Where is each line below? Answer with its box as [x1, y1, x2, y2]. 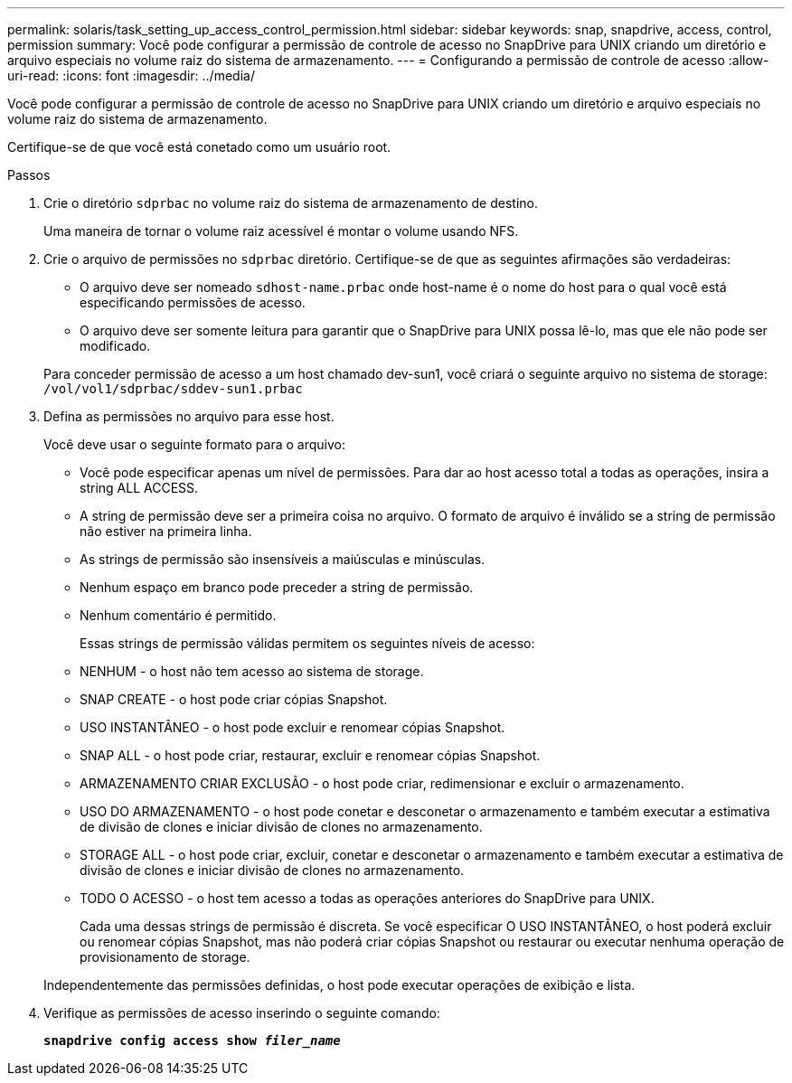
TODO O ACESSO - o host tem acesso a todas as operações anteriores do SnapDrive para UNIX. [80, 890, 655, 906]
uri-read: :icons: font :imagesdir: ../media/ [7, 68, 255, 83]
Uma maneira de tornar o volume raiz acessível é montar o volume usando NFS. [43, 223, 519, 239]
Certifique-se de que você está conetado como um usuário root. [7, 139, 391, 155]
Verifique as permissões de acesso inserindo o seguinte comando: [43, 1005, 440, 1021]
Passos [7, 167, 51, 183]
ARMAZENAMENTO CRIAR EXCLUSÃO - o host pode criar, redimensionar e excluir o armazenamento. [80, 776, 684, 791]
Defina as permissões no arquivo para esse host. [43, 409, 335, 424]
